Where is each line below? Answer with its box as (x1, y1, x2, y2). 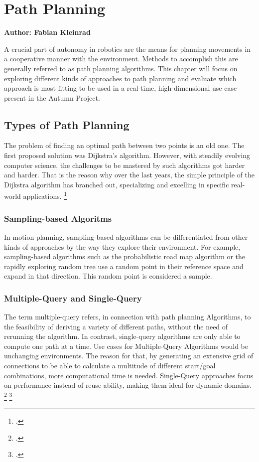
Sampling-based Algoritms (4, 212, 112, 224)
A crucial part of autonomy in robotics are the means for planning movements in (4, 43, 251, 54)
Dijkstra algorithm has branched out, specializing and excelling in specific (4, 179, 229, 189)
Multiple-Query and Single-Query (4, 292, 142, 304)
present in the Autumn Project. (4, 92, 100, 103)
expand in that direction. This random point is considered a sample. (4, 271, 212, 281)
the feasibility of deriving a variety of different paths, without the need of (4, 321, 228, 331)
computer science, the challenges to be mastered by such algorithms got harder (4, 159, 245, 170)
